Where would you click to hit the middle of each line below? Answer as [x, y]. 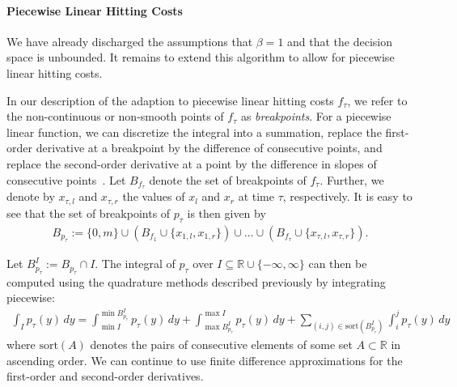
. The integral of [135, 264]
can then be [338, 264]
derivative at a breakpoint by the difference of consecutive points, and [209, 148]
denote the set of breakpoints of [228, 179]
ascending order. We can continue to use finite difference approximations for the [205, 360]
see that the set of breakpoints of [89, 213]
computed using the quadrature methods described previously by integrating [196, 281]
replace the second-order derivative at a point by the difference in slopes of [192, 163]
